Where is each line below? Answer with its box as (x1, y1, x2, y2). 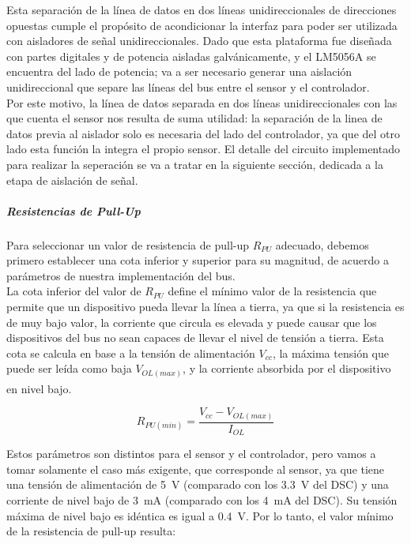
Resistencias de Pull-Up (6, 202, 141, 219)
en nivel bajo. (6, 380, 72, 396)
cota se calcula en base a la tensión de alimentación (6, 344, 255, 361)
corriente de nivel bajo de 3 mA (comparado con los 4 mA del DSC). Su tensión (6, 491, 398, 508)
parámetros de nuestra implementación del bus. (6, 267, 236, 283)
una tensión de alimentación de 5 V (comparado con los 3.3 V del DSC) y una (6, 476, 389, 493)
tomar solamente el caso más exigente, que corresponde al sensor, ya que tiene (6, 460, 385, 477)
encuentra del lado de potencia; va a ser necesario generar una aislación (6, 63, 353, 80)
